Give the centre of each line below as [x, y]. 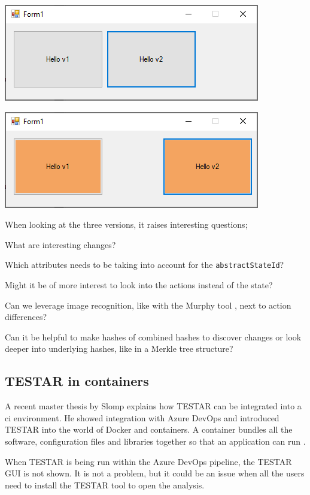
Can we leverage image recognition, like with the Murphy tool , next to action [148, 305]
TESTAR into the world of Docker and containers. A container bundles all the [149, 429]
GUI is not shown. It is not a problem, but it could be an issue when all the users [155, 473]
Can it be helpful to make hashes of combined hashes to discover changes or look [153, 336]
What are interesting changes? [60, 244]
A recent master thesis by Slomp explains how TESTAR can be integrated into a [153, 406]
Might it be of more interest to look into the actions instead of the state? [139, 285]
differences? [26, 317]
